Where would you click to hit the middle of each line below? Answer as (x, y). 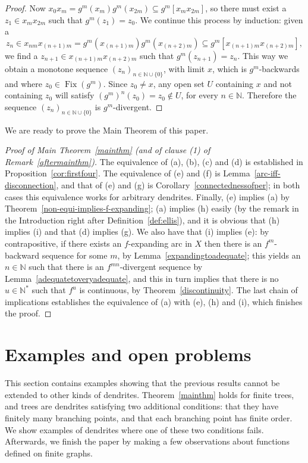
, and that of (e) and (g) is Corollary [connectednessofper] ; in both (178, 184)
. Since (115, 83)
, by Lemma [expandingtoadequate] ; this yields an (209, 255)
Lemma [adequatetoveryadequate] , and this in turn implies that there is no (142, 278)
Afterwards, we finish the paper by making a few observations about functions (147, 441)
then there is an (233, 243)
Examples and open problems (128, 354)
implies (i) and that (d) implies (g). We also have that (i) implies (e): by (137, 231)
